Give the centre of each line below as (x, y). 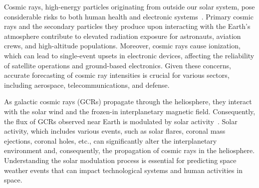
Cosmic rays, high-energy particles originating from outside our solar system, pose (129, 6)
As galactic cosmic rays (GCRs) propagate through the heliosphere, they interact (128, 101)
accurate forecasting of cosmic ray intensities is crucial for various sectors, (117, 75)
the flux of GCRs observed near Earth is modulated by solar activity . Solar (121, 121)
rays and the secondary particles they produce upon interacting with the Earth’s (127, 26)
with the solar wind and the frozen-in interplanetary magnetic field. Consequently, (130, 111)
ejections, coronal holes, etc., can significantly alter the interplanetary (111, 140)
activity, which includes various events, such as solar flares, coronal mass (115, 131)
